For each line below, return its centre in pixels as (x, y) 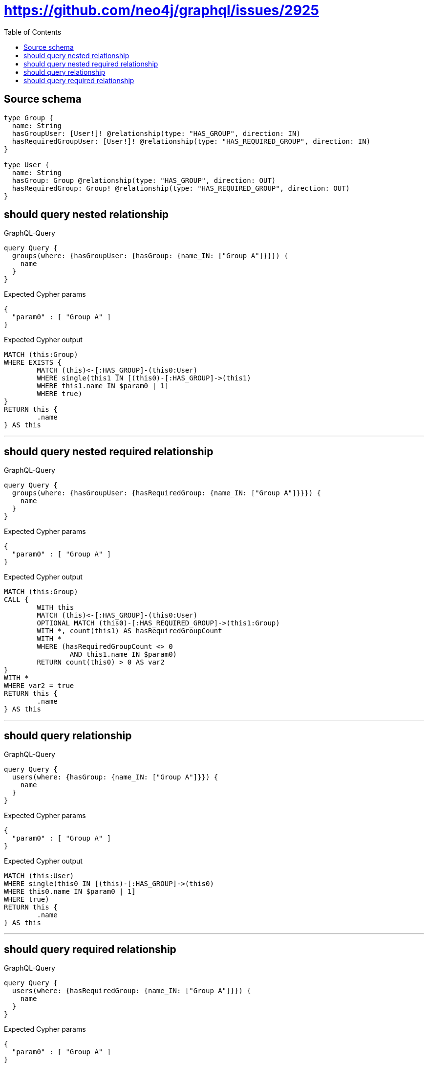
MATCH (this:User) (39, 876)
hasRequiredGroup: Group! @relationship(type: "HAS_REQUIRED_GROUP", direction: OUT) (181, 188)
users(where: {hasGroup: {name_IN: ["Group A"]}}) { (115, 777)
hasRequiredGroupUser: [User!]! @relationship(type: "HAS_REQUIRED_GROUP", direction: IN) (191, 141)
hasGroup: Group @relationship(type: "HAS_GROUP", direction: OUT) (144, 180)
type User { (27, 165)
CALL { (16, 600)
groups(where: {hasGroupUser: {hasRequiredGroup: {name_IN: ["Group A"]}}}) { (167, 493)
